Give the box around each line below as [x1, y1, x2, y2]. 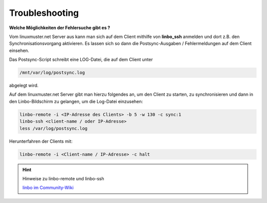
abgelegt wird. [9, 82, 39, 88]
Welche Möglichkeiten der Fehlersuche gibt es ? [9, 25, 111, 31]
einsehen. [9, 47, 30, 53]
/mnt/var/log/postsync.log [19, 70, 85, 76]
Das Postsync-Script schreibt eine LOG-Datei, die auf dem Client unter [9, 57, 153, 63]
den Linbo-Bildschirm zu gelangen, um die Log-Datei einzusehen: [9, 98, 143, 104]
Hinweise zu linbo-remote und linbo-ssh [22, 175, 104, 181]
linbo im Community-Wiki [22, 185, 74, 191]
